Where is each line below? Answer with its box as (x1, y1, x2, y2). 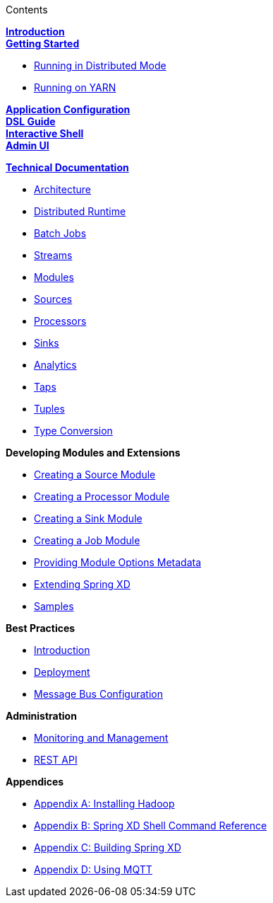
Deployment (34, 666, 90, 678)
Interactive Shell (6, 127, 84, 139)
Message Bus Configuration (34, 688, 163, 700)
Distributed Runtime (34, 205, 126, 217)
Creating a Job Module (34, 534, 140, 546)
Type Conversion (34, 425, 113, 437)
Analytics (34, 359, 77, 371)
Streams (34, 249, 73, 261)
